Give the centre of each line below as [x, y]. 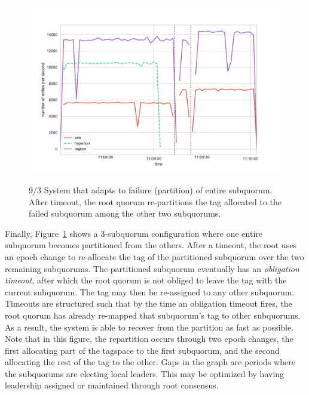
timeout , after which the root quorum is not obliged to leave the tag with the [146, 280]
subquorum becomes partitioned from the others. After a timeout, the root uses [151, 245]
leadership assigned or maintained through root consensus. [112, 385]
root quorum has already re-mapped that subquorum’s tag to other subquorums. [153, 315]
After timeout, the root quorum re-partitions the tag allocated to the [155, 201]
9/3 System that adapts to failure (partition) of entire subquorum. [151, 189]
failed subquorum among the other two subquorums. [125, 213]
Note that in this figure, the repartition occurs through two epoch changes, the [149, 339]
